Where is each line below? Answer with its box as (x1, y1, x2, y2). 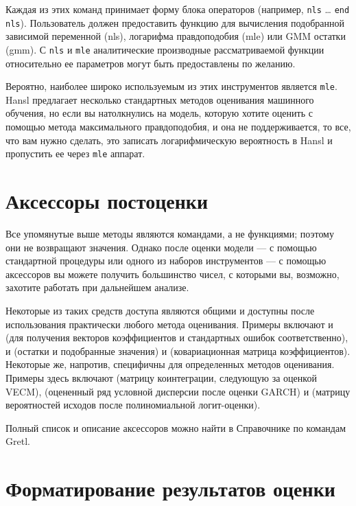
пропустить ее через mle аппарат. (5, 146, 145, 161)
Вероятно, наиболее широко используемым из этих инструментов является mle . (5, 79, 337, 93)
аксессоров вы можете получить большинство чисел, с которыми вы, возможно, (5, 266, 340, 281)
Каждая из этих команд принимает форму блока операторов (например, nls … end (5, 2, 350, 16)
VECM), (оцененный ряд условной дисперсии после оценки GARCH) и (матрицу (5, 384, 351, 398)
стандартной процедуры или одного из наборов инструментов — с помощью (5, 253, 327, 268)
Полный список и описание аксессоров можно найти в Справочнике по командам (5, 420, 346, 435)
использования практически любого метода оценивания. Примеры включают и (5, 317, 333, 331)
